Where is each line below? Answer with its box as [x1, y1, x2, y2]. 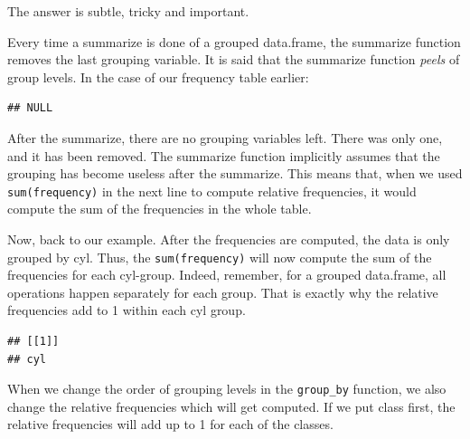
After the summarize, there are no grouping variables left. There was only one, [7, 128, 443, 147]
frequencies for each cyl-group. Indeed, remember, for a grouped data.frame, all [7, 265, 446, 284]
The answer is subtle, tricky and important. [7, 2, 249, 20]
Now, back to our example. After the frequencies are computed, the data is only [7, 230, 450, 248]
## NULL [7, 101, 53, 115]
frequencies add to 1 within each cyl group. [7, 301, 246, 320]
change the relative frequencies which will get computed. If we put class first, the [7, 396, 456, 415]
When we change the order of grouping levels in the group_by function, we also [7, 379, 446, 398]
